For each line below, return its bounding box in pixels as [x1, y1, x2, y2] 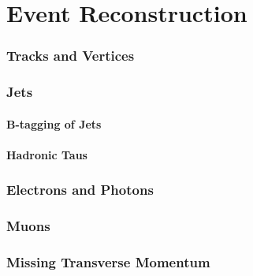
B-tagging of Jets [6, 115, 102, 132]
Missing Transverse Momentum [6, 252, 210, 272]
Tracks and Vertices [6, 46, 135, 65]
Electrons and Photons [6, 180, 154, 200]
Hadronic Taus [6, 146, 87, 162]
